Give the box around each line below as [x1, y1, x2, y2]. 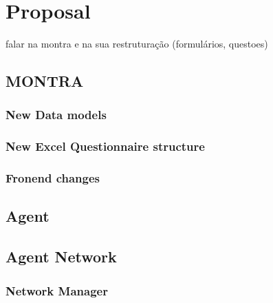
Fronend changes [6, 169, 100, 187]
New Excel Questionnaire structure [6, 138, 205, 155]
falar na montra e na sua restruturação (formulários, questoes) [6, 36, 268, 51]
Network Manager [6, 282, 108, 299]
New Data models [6, 106, 107, 123]
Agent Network [6, 246, 117, 267]
